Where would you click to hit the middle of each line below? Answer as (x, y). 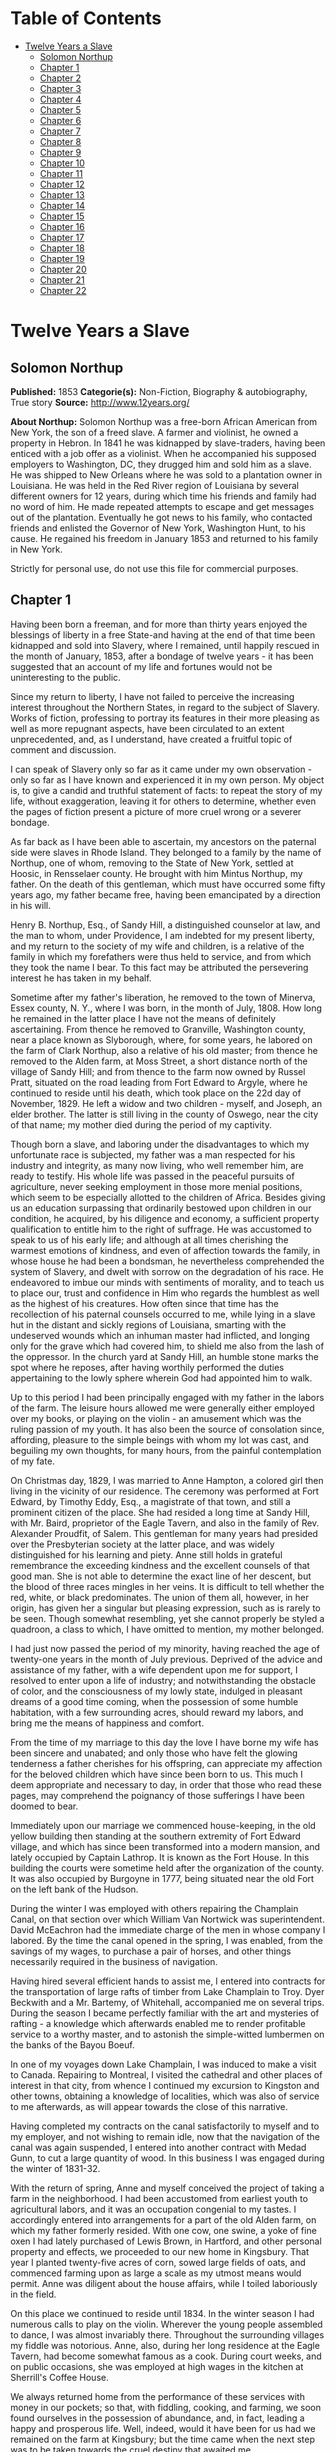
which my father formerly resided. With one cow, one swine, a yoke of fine (163, 2230)
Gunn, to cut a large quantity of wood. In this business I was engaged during (167, 2158)
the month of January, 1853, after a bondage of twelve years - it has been (162, 656)
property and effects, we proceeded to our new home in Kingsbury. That (160, 2251)
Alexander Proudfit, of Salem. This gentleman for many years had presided (164, 1533)
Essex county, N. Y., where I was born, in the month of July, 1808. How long (166, 1008)
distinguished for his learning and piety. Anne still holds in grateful (146, 1554)
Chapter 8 (60, 141)
